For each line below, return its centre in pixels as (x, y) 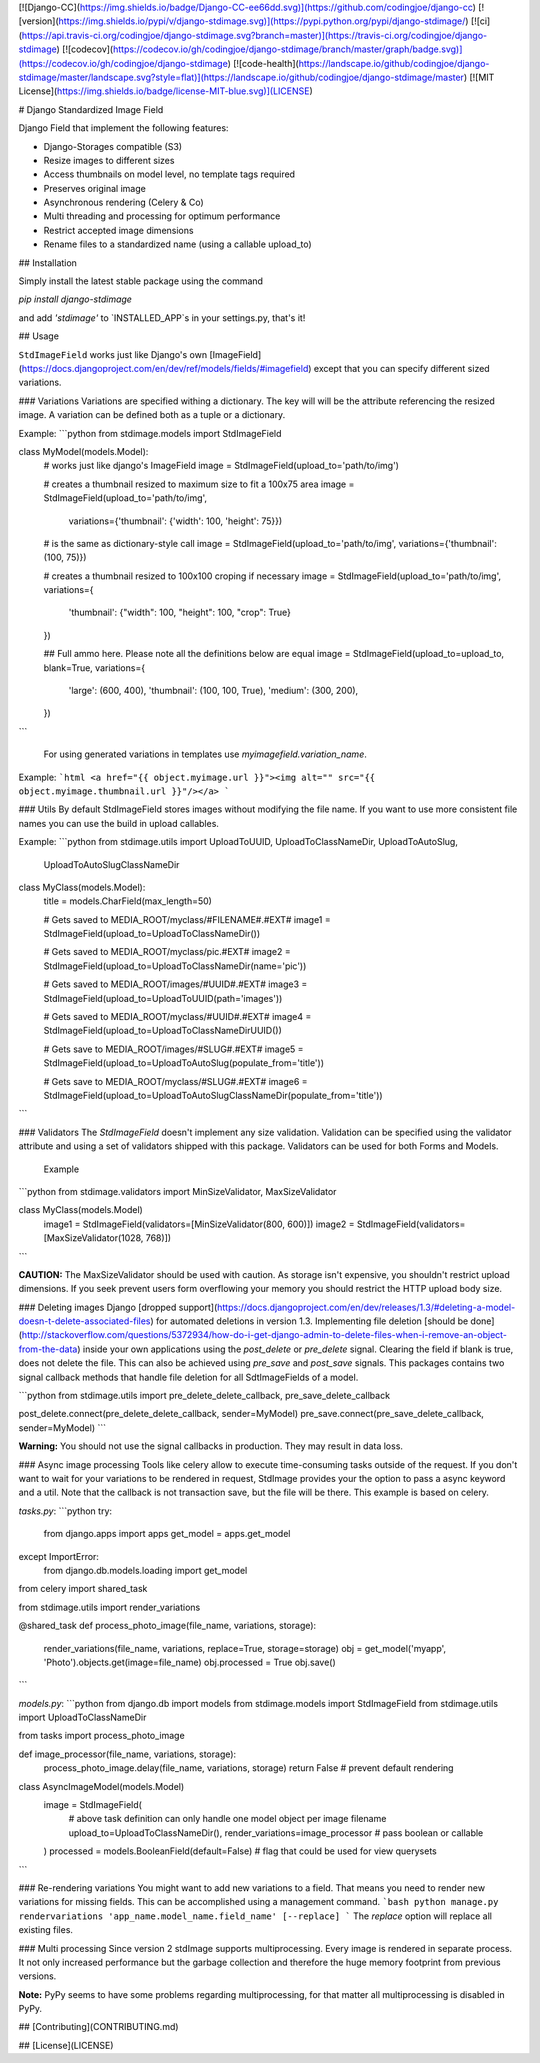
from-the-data (48, 1349)
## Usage (39, 336)
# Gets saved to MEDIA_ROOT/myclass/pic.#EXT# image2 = (167, 952)
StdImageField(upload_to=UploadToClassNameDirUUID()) (162, 1031)
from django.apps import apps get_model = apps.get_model (167, 1534)
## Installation (47, 262)
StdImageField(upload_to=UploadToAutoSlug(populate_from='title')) (184, 1063)
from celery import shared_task (83, 1589)
